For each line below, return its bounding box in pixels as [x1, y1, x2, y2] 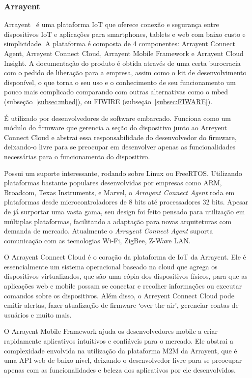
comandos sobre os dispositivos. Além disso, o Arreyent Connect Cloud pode [4, 290, 234, 300]
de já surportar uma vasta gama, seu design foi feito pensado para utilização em [4, 206, 245, 216]
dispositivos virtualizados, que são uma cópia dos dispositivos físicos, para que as [4, 271, 248, 281]
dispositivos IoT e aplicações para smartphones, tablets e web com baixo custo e [4, 29, 246, 39]
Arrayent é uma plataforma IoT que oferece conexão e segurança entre [4, 19, 219, 29]
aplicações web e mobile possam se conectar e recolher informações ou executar [4, 281, 242, 291]
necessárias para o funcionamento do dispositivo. [4, 151, 150, 161]
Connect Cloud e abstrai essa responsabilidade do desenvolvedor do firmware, [4, 132, 237, 142]
